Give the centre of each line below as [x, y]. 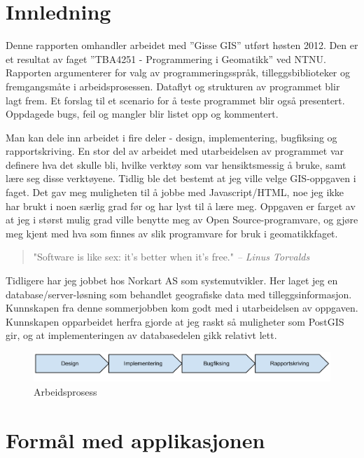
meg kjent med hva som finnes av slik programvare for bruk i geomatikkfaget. [172, 233]
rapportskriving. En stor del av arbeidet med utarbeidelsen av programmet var [175, 151]
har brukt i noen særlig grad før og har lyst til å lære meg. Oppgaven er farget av [181, 206]
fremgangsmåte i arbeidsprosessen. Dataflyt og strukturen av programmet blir [173, 86]
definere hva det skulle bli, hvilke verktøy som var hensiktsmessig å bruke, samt [176, 164]
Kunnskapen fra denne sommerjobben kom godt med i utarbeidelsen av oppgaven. [182, 308]
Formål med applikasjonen [135, 439]
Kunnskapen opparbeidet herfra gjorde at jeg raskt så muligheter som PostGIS [175, 321]
